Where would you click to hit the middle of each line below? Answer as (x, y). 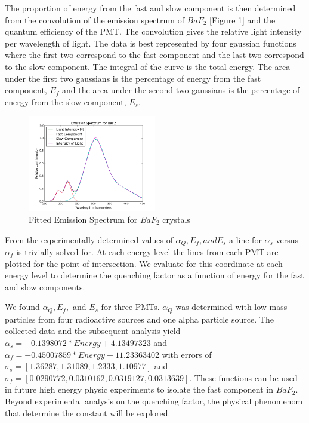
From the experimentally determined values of (89, 239)
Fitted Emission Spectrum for (83, 219)
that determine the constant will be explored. (88, 413)
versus (287, 239)
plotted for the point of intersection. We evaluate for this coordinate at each (144, 263)
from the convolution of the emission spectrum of (95, 19)
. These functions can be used (243, 377)
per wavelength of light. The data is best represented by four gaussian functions (151, 43)
